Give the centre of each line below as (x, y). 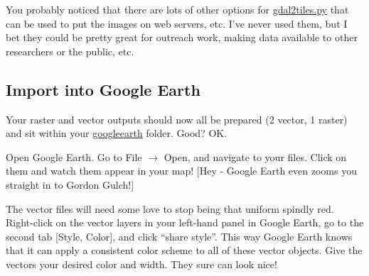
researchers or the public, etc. (70, 51)
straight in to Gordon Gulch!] (70, 184)
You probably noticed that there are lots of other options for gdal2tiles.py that (177, 9)
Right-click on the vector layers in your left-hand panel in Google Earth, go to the (185, 222)
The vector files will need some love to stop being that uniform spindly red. (170, 208)
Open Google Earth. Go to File (74, 156)
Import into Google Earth (103, 89)
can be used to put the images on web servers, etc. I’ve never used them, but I (177, 23)
